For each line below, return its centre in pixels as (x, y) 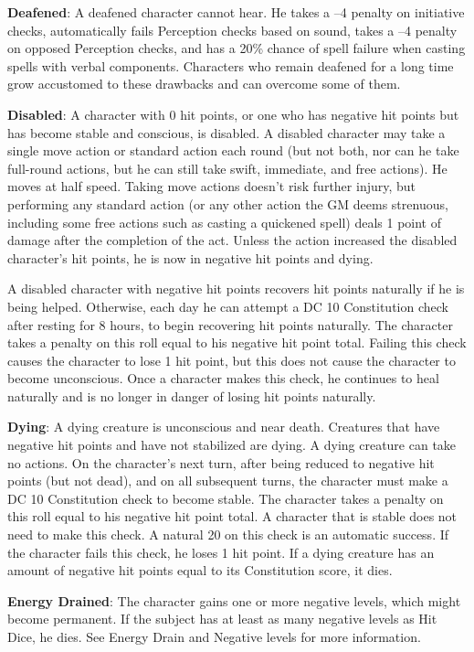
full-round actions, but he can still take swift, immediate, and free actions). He (227, 168)
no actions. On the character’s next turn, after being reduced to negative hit (221, 462)
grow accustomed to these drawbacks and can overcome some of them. (204, 84)
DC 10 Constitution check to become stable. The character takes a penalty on (226, 498)
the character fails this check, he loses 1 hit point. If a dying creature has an (221, 552)
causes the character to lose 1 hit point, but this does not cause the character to (232, 360)
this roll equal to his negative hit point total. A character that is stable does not (232, 516)
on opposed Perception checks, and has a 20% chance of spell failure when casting (237, 48)
